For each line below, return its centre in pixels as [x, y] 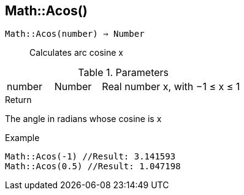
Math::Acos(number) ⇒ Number [75, 34]
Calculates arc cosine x [76, 53]
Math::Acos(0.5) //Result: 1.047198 [93, 166]
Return [18, 100]
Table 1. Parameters [123, 73]
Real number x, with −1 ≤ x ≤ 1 [171, 87]
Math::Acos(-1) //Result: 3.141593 [90, 157]
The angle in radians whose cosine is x [83, 119]
